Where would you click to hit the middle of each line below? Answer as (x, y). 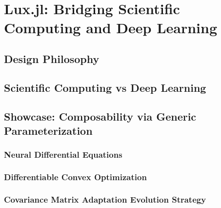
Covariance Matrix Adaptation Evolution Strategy (105, 199)
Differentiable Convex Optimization (75, 177)
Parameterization (48, 130)
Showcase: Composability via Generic (100, 116)
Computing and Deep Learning (110, 28)
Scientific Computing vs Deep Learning (105, 87)
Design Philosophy (52, 58)
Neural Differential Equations (63, 155)
